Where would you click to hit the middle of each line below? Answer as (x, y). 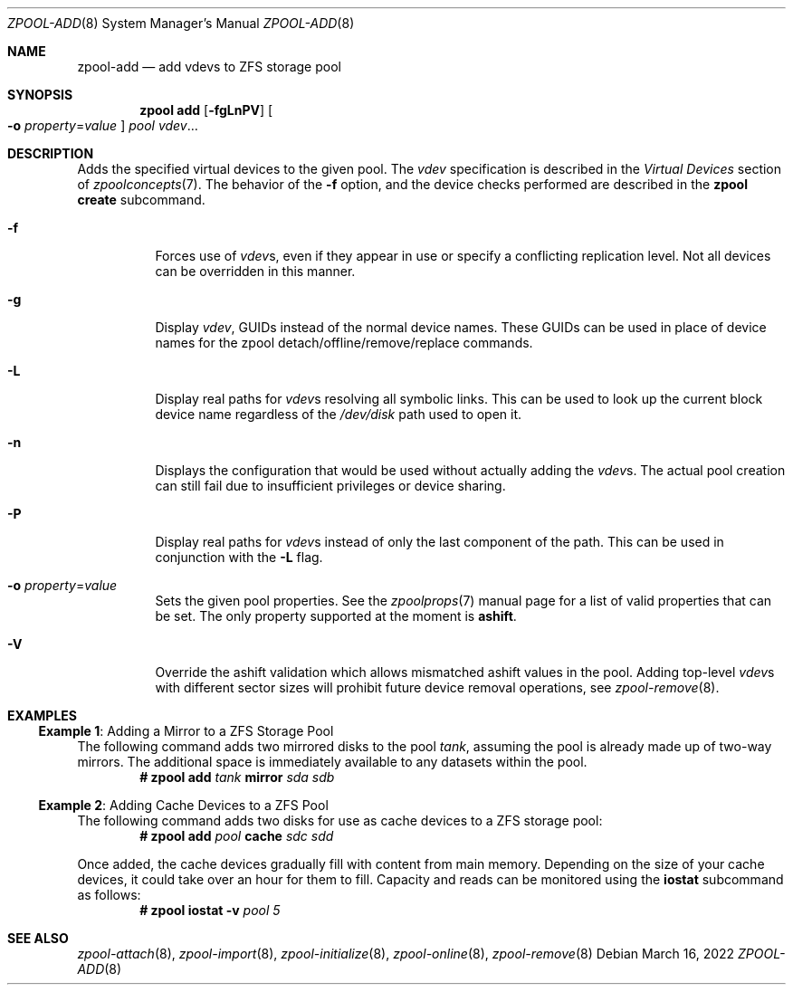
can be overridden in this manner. (255, 271)
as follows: (109, 895)
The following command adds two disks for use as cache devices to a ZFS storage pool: (340, 820)
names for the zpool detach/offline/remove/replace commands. (344, 343)
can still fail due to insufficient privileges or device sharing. (330, 486)
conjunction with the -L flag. (239, 557)
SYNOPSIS (40, 95)
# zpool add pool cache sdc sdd (237, 836)
